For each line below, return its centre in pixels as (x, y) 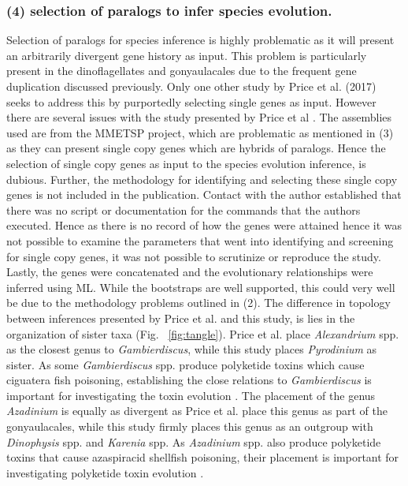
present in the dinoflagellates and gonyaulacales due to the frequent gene (182, 71)
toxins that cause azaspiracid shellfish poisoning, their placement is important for (203, 457)
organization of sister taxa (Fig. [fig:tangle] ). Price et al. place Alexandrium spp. (203, 333)
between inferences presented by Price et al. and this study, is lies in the (181, 318)
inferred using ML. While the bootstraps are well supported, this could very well (201, 287)
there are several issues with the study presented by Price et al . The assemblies (199, 117)
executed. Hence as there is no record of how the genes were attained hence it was (204, 225)
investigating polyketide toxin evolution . (105, 472)
